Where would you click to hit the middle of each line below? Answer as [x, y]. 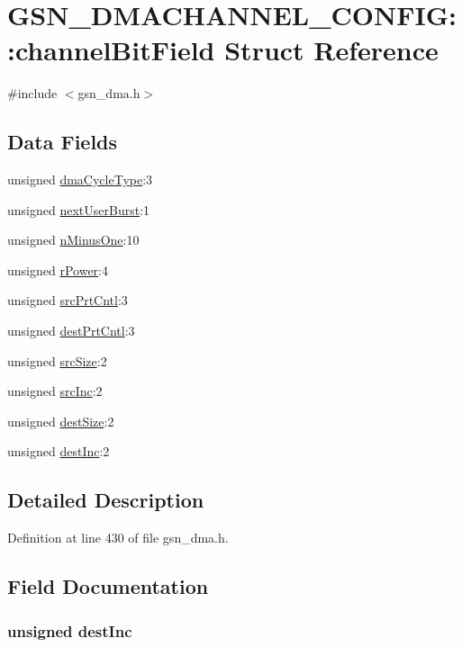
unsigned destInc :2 [59, 451]
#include [32, 93]
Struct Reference [331, 50]
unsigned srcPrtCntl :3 [68, 300]
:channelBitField [111, 50]
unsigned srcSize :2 [57, 360]
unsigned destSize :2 [61, 421]
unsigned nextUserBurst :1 [79, 209]
